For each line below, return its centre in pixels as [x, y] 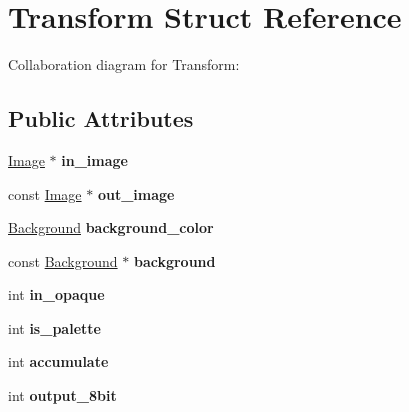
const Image [45, 193]
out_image [136, 193]
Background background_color [111, 227]
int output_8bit [62, 395]
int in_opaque [56, 294]
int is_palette [54, 327]
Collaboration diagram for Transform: [124, 64]
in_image [94, 159]
